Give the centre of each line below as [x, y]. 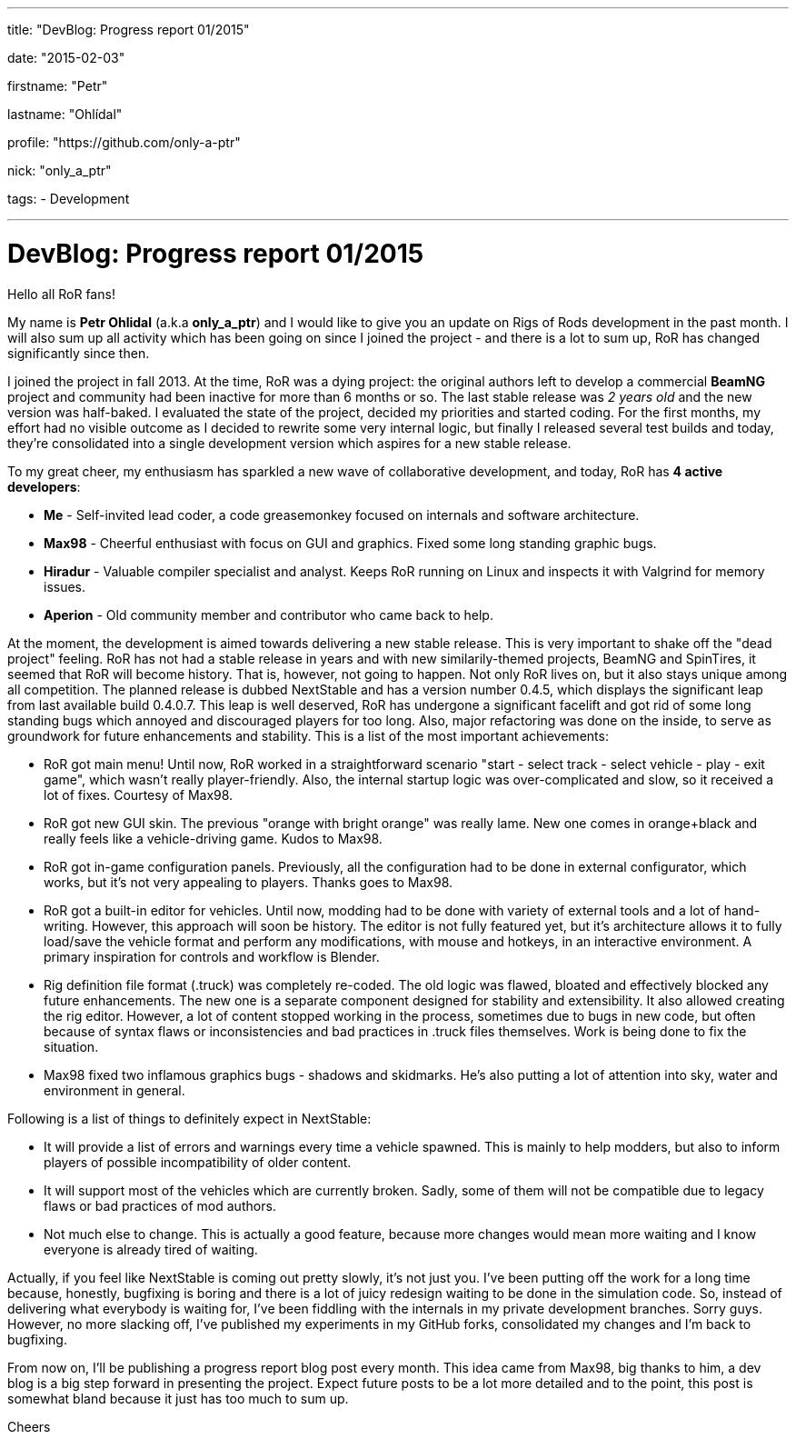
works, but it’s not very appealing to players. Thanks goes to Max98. [249, 882]
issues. [65, 586]
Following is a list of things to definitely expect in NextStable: [189, 1118]
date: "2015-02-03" [66, 58]
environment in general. [114, 1090]
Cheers [29, 1426]
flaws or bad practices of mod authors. [160, 1205]
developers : [44, 486]
